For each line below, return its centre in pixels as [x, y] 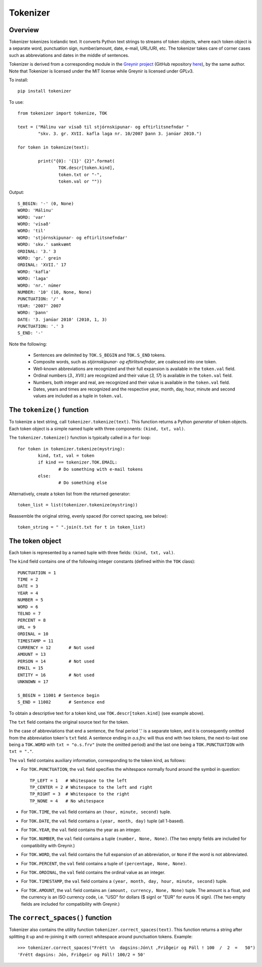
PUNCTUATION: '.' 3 [41, 326]
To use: [16, 102]
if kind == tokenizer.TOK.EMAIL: [78, 462]
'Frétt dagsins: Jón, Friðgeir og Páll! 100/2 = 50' [82, 955]
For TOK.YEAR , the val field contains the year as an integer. [81, 830]
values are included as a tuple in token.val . [78, 396]
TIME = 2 [28, 580]
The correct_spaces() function [60, 918]
